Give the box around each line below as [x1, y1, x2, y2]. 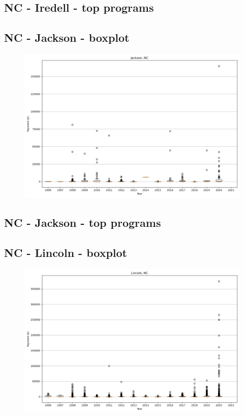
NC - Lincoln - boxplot [4, 245, 128, 260]
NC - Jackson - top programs [4, 215, 161, 230]
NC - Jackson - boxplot [4, 30, 130, 45]
